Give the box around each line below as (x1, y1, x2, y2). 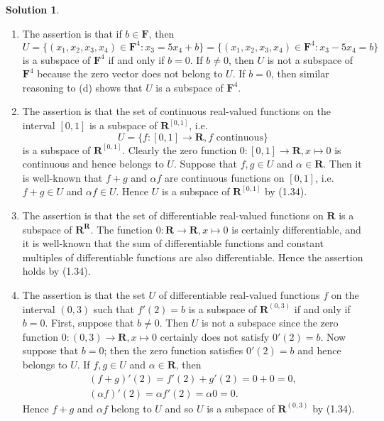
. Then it (323, 156, 362, 171)
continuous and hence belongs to (22, 156, 164, 171)
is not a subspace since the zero (202, 315, 339, 330)
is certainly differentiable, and (231, 222, 361, 236)
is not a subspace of (267, 52, 353, 67)
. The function (90, 222, 153, 236)
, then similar (270, 66, 329, 81)
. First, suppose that (45, 315, 134, 330)
